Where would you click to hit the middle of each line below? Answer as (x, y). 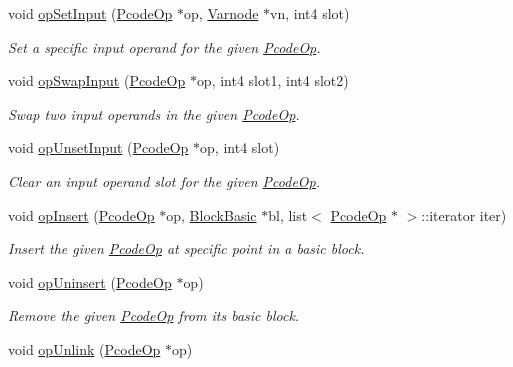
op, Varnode (221, 13)
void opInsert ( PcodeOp (81, 214)
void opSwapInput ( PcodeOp (97, 80)
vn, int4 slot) (310, 13)
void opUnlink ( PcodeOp (84, 348)
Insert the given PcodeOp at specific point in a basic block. (186, 248)
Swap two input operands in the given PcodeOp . (154, 113)
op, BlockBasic (211, 214)
